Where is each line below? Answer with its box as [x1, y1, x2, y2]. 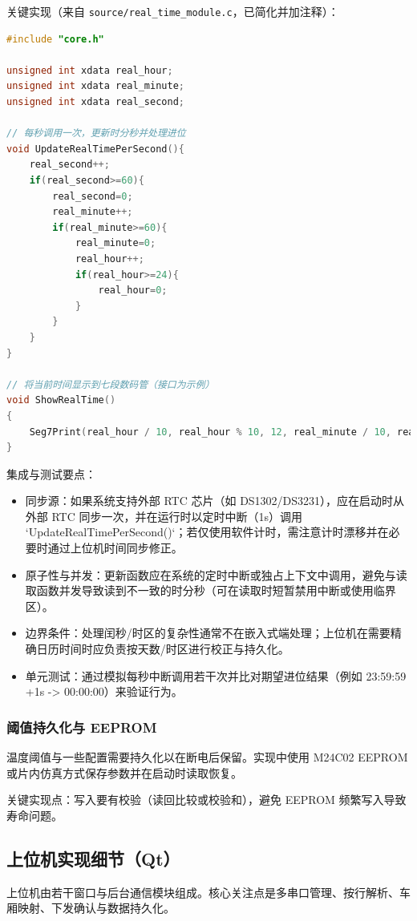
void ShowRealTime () [6, 394, 116, 406]
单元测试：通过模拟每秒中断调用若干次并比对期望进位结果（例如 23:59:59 [25, 667, 407, 684]
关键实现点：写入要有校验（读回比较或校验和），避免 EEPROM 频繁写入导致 [6, 791, 407, 808]
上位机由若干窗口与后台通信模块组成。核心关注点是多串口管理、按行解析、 [6, 883, 399, 900]
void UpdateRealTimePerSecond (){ [6, 143, 184, 155]
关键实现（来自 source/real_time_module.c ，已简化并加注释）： [6, 3, 339, 19]
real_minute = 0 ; [75, 237, 156, 249]
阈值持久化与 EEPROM [6, 717, 157, 737]
